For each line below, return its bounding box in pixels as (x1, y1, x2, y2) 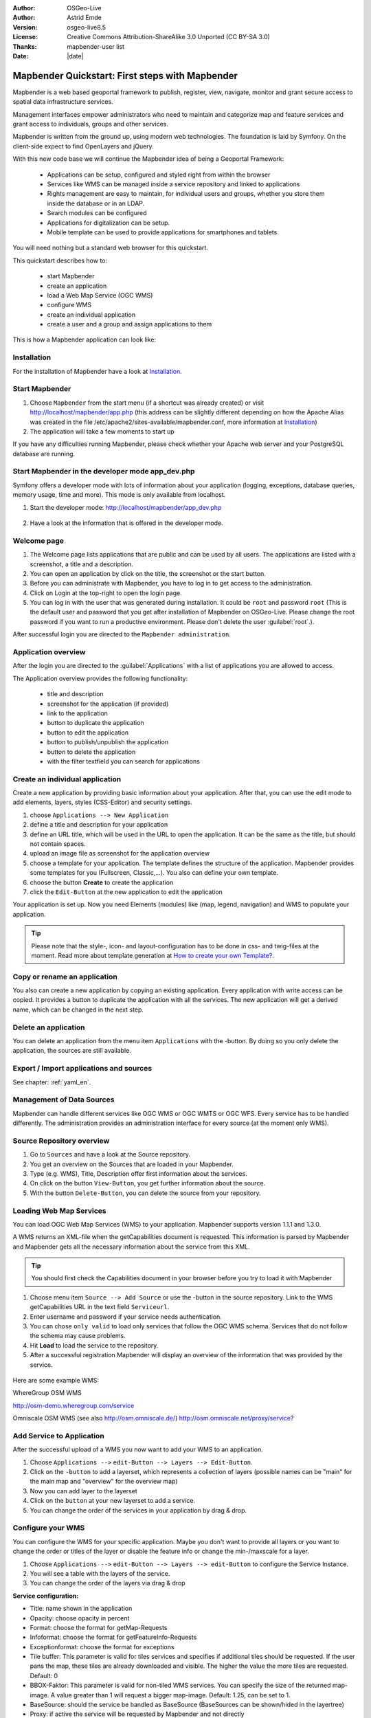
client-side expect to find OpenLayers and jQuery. (12, 142, 154, 150)
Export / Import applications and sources (12, 1064, 153, 1073)
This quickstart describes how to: (12, 256, 108, 265)
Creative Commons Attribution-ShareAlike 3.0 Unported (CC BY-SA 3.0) (67, 33, 271, 41)
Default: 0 (30, 1671, 58, 1680)
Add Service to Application (12, 1431, 104, 1440)
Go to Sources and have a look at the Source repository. (30, 1150, 191, 1159)
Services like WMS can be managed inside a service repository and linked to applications (47, 179, 300, 188)
